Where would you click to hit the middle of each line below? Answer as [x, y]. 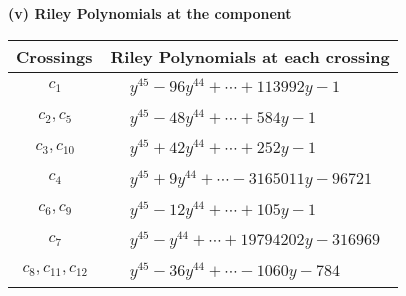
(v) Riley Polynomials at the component [150, 13]
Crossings [54, 56]
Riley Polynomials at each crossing [250, 56]
